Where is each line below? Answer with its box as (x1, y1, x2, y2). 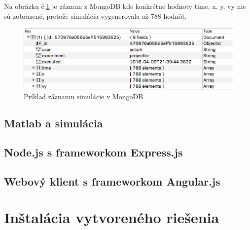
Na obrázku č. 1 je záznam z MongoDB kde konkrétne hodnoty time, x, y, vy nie (4, 1, 246, 11)
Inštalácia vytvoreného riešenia (4, 207, 219, 228)
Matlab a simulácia (4, 115, 103, 131)
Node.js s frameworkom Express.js (4, 145, 183, 160)
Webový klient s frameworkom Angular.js (4, 173, 220, 189)
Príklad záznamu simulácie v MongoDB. (24, 91, 145, 102)
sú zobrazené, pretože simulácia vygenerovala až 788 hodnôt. (4, 10, 187, 21)
